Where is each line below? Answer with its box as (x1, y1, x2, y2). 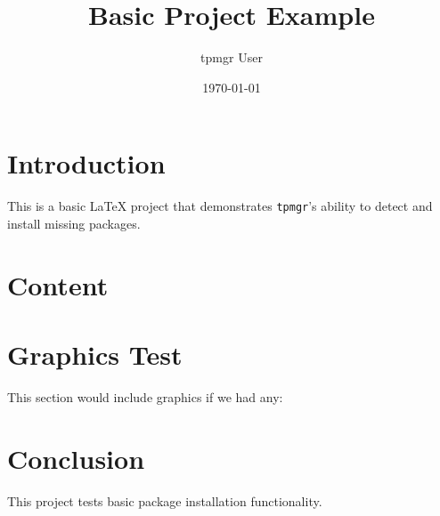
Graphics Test (7, 336, 183, 373)
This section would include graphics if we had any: (7, 388, 283, 406)
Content (7, 266, 109, 302)
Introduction (7, 145, 166, 181)
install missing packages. (7, 214, 141, 232)
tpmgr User (200, 48, 263, 67)
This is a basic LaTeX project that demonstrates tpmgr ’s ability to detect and (7, 197, 433, 215)
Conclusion (7, 439, 145, 476)
